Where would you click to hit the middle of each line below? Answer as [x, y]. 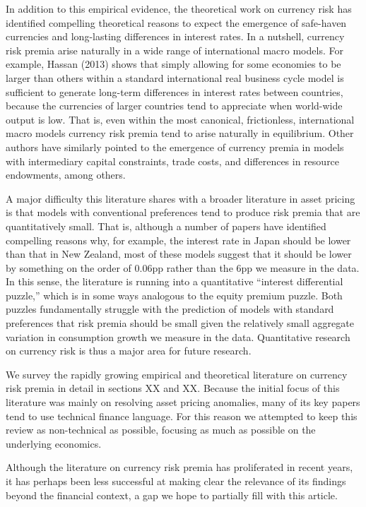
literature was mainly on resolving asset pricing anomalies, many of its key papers [183, 402]
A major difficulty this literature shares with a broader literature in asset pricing [181, 198]
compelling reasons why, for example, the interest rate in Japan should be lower [178, 240]
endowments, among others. [66, 175]
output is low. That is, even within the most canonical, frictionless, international [180, 119]
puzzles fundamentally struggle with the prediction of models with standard [170, 309]
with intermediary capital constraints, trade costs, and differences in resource [173, 161]
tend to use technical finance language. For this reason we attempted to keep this [182, 416]
